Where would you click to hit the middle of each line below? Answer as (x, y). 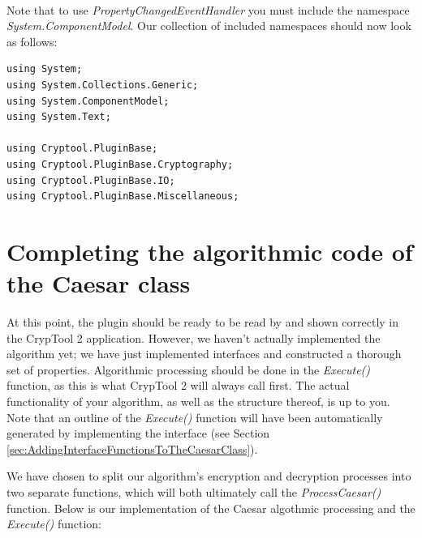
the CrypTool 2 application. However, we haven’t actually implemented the (194, 337)
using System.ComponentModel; (88, 101)
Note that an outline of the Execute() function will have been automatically (195, 417)
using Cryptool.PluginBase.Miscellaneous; (123, 196)
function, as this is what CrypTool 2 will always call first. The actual (178, 385)
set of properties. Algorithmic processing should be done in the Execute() (189, 369)
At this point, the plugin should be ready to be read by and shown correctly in (203, 322)
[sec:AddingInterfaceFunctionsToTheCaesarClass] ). (132, 448)
